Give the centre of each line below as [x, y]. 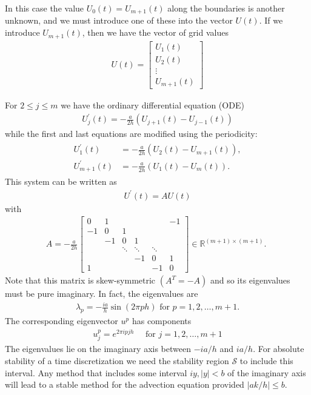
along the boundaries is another [226, 8]
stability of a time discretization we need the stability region [117, 360]
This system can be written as [61, 181]
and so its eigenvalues [250, 280]
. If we [271, 20]
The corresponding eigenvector [62, 321]
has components [162, 321]
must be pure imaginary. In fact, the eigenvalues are [102, 294]
